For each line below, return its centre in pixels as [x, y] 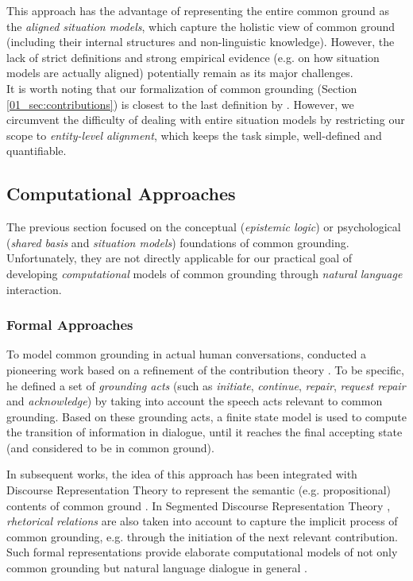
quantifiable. [37, 151]
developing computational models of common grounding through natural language [205, 273]
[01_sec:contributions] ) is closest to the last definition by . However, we [180, 104]
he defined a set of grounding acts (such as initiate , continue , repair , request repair [206, 385]
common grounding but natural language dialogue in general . [157, 568]
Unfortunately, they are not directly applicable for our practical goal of [179, 258]
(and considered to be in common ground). [110, 447]
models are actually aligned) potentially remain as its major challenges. [180, 73]
